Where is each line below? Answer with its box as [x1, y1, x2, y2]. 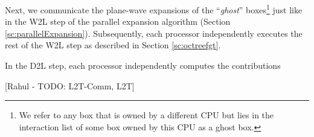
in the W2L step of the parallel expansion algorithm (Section [5, 15, 231, 28]
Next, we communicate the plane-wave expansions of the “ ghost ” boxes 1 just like [5, 2, 303, 16]
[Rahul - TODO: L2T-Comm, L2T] [5, 79, 135, 92]
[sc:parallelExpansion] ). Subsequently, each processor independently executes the [5, 27, 303, 39]
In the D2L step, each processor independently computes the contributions [5, 59, 281, 72]
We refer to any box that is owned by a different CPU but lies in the [19, 109, 274, 121]
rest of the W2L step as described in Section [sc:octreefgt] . [5, 39, 221, 51]
